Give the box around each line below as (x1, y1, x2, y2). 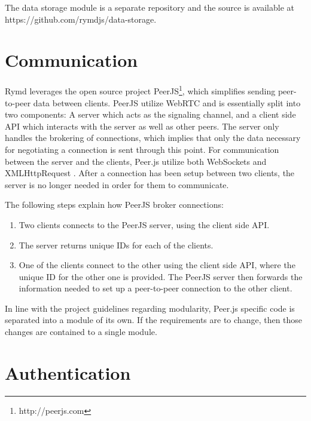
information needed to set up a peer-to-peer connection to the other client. (19, 282, 292, 294)
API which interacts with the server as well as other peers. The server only (5, 119, 279, 132)
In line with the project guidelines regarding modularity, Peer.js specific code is (5, 302, 295, 314)
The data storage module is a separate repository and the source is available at (5, 1, 295, 13)
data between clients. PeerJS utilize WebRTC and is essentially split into (33, 96, 301, 109)
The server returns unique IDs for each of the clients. (19, 238, 214, 251)
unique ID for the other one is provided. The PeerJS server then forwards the (19, 270, 303, 282)
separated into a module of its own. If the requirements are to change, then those (5, 314, 303, 326)
